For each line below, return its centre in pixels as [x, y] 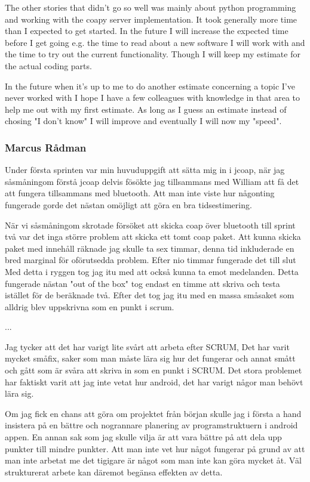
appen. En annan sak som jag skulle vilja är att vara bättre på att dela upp [143, 437]
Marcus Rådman [46, 147]
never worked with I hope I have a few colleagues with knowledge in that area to [153, 98]
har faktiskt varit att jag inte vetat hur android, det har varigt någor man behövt [154, 381]
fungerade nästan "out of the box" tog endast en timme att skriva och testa [142, 283]
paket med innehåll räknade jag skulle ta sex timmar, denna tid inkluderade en [150, 248]
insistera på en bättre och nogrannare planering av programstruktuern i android [151, 425]
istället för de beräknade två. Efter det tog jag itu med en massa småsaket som [150, 295]
